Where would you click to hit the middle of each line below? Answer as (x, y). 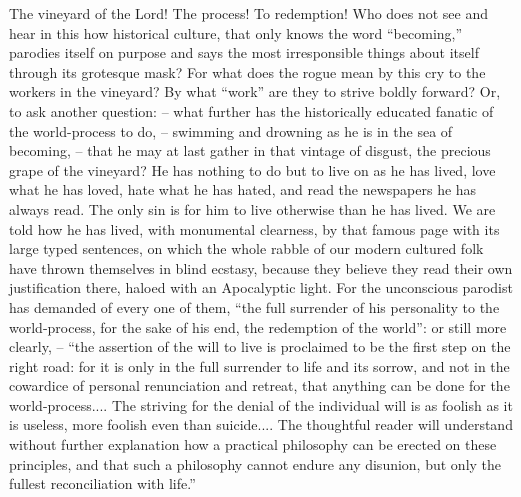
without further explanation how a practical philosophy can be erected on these (253, 444)
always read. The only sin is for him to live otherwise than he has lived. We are (252, 208)
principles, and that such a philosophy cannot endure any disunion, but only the (255, 463)
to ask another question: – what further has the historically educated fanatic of (251, 110)
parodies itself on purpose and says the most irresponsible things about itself (244, 52)
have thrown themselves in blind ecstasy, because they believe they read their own (261, 267)
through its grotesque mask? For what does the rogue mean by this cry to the (247, 71)
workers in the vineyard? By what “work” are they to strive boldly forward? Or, (255, 91)
